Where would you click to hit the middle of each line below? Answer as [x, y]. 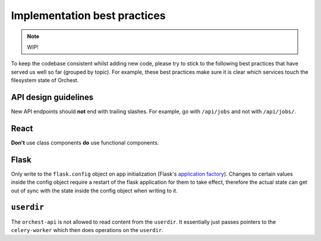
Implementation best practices [88, 15]
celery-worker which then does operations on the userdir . [87, 230]
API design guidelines [52, 97]
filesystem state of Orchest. [45, 80]
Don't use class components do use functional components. [85, 142]
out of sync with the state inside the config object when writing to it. [94, 190]
